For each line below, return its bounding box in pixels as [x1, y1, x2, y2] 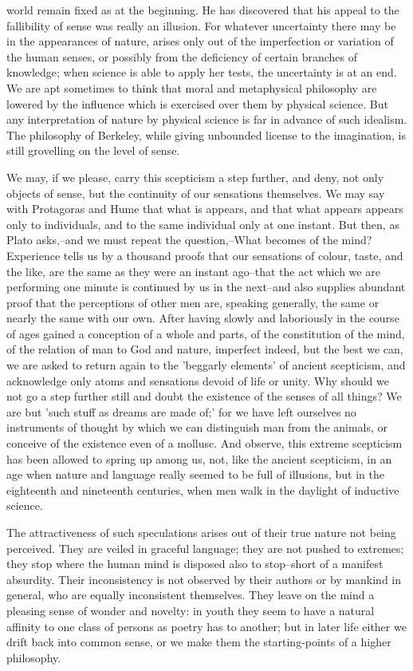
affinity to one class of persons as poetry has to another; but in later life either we [6, 618, 407, 634]
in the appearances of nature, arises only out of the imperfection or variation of [6, 33, 394, 49]
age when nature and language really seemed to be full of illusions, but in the [6, 466, 384, 483]
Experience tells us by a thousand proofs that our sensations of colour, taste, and [6, 247, 403, 263]
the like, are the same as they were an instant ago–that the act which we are [6, 262, 380, 279]
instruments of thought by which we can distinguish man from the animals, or [6, 419, 388, 436]
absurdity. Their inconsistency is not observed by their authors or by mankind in [6, 570, 402, 587]
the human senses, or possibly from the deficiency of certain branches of [6, 48, 358, 65]
